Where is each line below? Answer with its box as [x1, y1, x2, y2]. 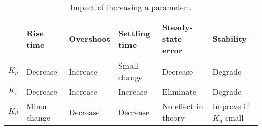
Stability [212, 33, 247, 44]
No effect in [162, 100, 203, 112]
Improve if [212, 100, 249, 112]
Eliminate [162, 86, 196, 97]
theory [162, 112, 185, 123]
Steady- [162, 21, 193, 33]
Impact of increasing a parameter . [70, 1, 192, 13]
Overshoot [69, 33, 110, 44]
